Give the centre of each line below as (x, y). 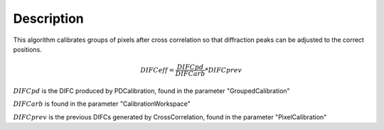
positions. (27, 49)
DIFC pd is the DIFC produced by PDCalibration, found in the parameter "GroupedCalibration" (152, 91)
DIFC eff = (157, 70)
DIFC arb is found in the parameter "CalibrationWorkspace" (102, 104)
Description (49, 18)
